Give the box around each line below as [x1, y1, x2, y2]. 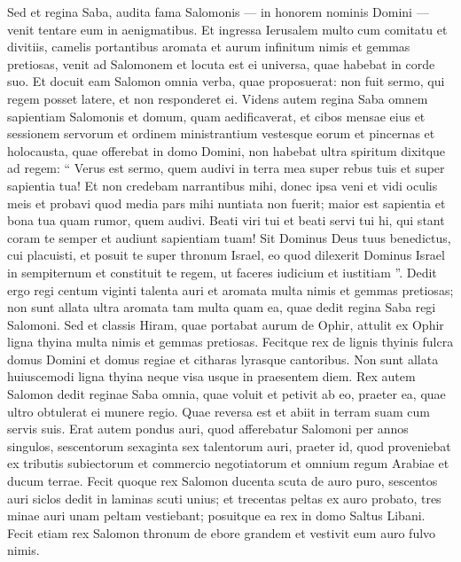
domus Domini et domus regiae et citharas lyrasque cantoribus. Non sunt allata [7, 349, 439, 368]
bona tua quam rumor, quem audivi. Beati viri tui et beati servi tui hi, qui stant [7, 211, 445, 230]
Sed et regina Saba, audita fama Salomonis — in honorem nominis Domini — [7, 3, 429, 20]
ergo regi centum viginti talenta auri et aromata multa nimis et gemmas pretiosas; [7, 280, 454, 299]
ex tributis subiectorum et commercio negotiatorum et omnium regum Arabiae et [7, 454, 449, 472]
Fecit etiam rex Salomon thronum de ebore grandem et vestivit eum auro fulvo [7, 523, 436, 542]
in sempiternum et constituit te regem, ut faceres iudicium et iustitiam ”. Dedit [7, 262, 437, 281]
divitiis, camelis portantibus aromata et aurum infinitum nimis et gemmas [7, 37, 410, 56]
